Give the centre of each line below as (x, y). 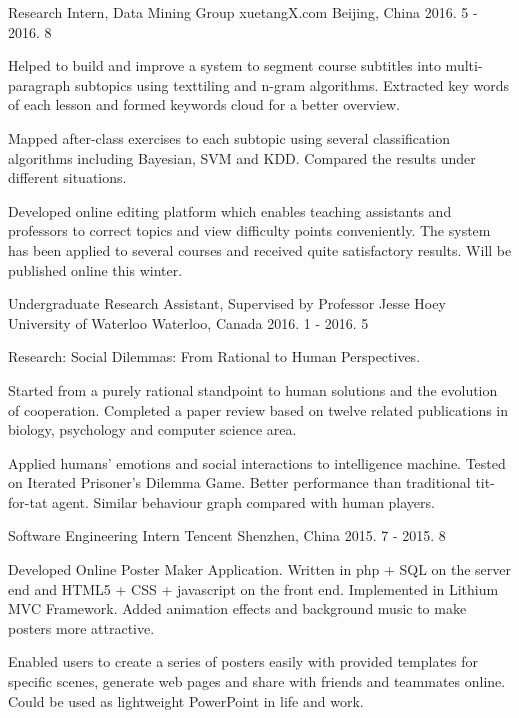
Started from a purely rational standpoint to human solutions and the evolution (253, 389)
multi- (464, 65)
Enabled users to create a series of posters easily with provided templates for (243, 661)
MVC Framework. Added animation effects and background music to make (237, 608)
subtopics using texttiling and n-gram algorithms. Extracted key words (291, 84)
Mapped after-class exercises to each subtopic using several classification (229, 137)
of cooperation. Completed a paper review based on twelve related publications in (258, 409)
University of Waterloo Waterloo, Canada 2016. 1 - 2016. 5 (188, 322)
